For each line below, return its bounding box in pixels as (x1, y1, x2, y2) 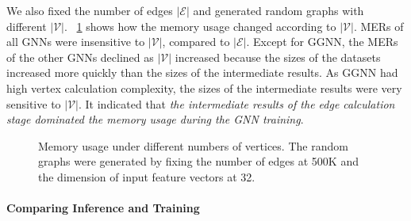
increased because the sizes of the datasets (175, 48, 381, 65)
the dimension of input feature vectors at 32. (38, 168, 255, 185)
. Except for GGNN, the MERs (246, 33, 398, 50)
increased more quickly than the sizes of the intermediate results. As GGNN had (6, 64, 398, 81)
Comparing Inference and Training (6, 200, 200, 216)
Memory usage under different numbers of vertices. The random (38, 137, 348, 154)
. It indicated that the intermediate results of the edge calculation (78, 95, 395, 112)
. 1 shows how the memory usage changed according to (64, 17, 336, 34)
